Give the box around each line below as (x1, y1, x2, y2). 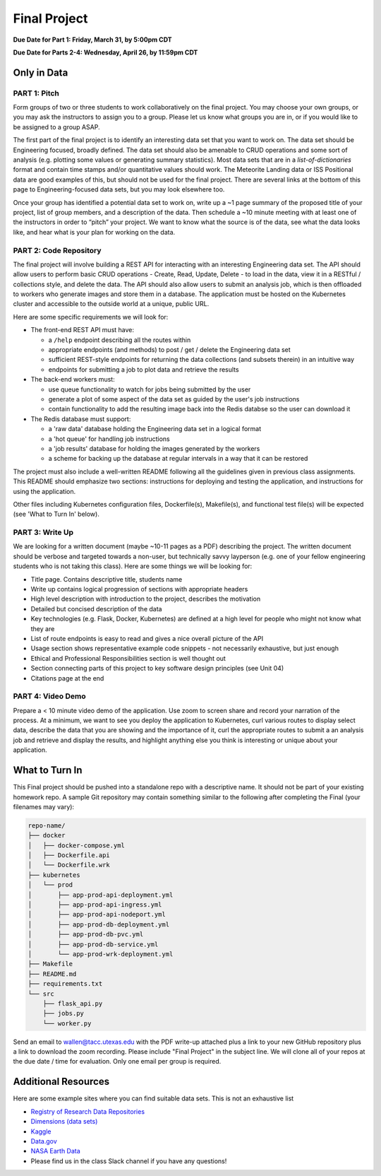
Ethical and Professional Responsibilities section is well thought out (30, 654, 226, 662)
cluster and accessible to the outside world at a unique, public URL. (13, 300, 210, 308)
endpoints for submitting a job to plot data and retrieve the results (48, 365, 239, 374)
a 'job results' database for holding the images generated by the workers (48, 444, 260, 452)
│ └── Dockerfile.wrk (28, 861, 111, 869)
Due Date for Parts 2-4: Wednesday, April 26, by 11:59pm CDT (13, 48, 198, 57)
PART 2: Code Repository (13, 245, 102, 255)
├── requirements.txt (28, 980, 103, 988)
